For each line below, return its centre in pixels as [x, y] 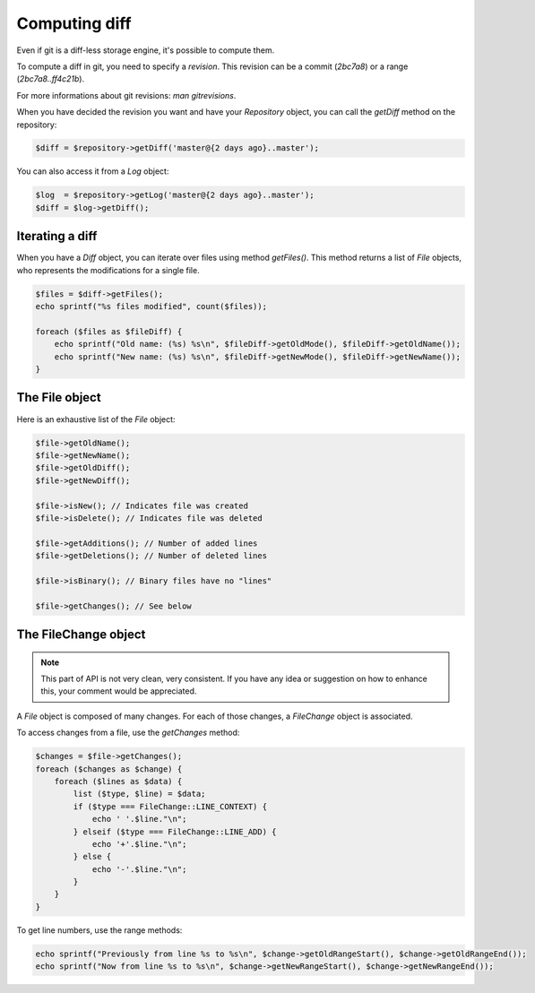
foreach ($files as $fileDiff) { [109, 331]
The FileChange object [81, 635]
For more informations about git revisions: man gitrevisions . [126, 95]
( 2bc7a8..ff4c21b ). [51, 79]
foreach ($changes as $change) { [109, 769]
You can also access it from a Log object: [93, 171]
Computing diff [74, 23]
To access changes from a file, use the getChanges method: [128, 733]
